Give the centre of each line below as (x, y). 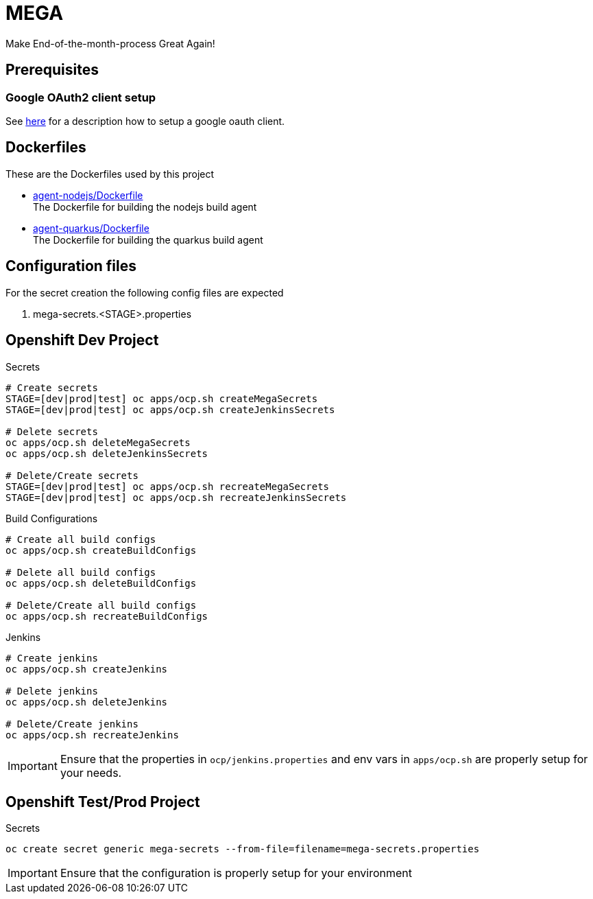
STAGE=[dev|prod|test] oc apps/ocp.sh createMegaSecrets (162, 398)
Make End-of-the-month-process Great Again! (110, 43)
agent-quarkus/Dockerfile (91, 228)
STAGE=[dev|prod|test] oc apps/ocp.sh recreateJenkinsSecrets (176, 497)
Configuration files (71, 266)
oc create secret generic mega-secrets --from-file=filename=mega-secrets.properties (243, 849)
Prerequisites (52, 70)
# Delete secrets (52, 431)
